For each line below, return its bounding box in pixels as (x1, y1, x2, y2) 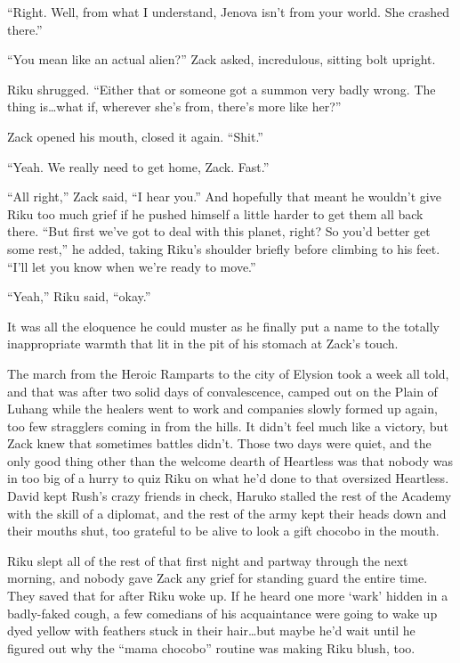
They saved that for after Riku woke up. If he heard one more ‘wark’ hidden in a (7, 586, 448, 605)
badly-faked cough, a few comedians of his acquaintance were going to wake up (7, 603, 438, 622)
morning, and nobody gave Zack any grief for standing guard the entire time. (7, 569, 428, 587)
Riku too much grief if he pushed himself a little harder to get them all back (7, 204, 424, 223)
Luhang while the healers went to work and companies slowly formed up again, (7, 399, 438, 418)
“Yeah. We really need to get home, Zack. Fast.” (7, 157, 270, 176)
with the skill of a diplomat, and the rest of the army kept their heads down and (7, 503, 447, 522)
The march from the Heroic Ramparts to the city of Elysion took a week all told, (7, 364, 449, 382)
